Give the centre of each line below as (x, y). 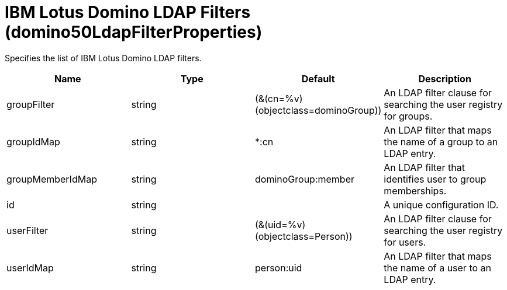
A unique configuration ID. (441, 205)
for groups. (408, 116)
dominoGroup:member (305, 179)
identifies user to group (435, 179)
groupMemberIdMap (52, 179)
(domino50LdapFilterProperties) (134, 32)
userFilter (27, 230)
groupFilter (31, 104)
